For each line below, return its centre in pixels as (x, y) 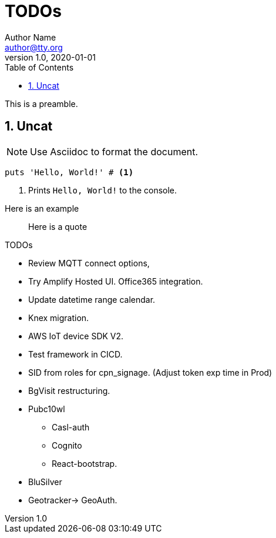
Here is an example (42, 208)
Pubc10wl (47, 409)
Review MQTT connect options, (89, 263)
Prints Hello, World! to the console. (103, 190)
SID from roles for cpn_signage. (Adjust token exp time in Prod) (150, 372)
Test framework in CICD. (75, 354)
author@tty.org (34, 47)
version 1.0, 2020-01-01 (50, 57)
